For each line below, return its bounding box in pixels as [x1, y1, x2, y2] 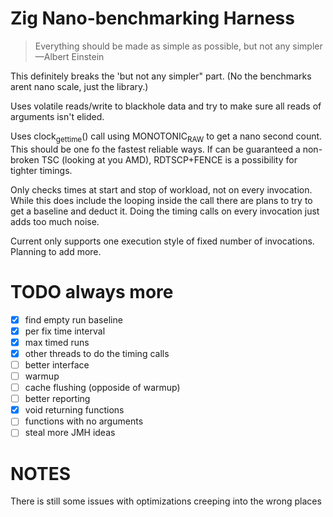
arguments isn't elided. [10, 110, 105, 122]
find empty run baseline [24, 313, 123, 326]
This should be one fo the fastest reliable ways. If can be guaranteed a [10, 143, 301, 155]
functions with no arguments [24, 415, 144, 427]
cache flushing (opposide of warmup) [24, 382, 181, 394]
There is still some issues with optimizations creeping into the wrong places [10, 495, 322, 507]
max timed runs [24, 336, 90, 348]
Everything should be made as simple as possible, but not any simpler [34, 40, 323, 52]
